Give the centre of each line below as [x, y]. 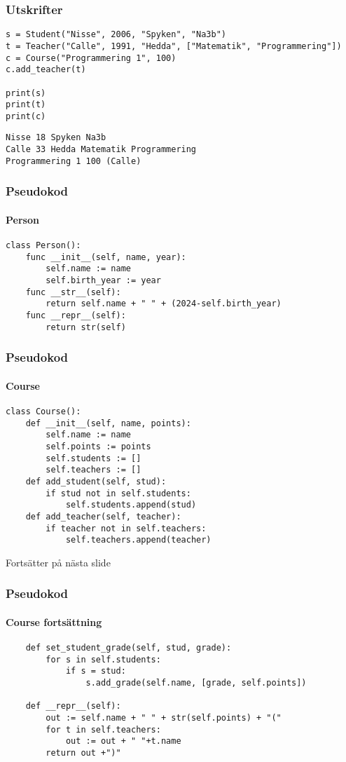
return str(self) [86, 327]
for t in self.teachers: [103, 729]
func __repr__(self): [76, 316]
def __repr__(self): [73, 706]
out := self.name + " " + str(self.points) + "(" [164, 718]
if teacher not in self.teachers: [126, 528]
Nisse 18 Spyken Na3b [56, 138]
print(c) [26, 116]
